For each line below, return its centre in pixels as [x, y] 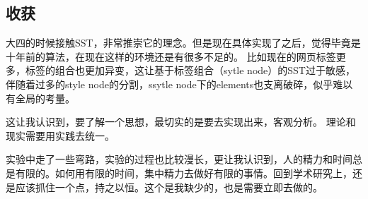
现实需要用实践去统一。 [60, 135]
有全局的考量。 [40, 98]
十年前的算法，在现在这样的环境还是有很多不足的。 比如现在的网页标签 [171, 56]
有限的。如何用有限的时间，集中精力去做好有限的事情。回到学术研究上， [184, 173]
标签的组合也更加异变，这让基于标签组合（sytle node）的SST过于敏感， [190, 70]
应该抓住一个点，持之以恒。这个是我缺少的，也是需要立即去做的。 [169, 187]
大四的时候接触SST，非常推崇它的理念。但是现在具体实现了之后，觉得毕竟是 [183, 43]
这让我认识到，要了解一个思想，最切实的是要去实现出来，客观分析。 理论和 [181, 122]
